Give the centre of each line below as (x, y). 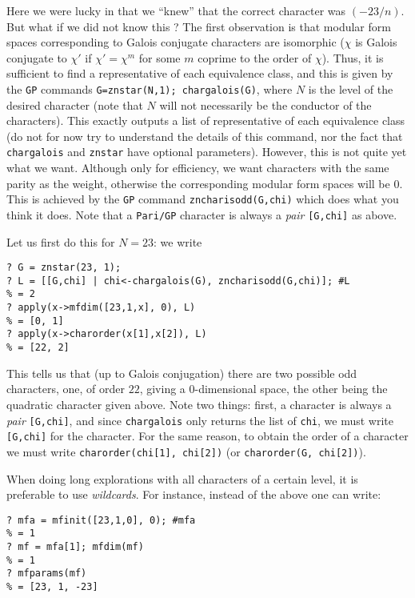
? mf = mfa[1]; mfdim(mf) (75, 547)
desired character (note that (75, 104)
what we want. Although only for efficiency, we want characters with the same (198, 168)
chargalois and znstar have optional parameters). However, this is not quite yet (207, 152)
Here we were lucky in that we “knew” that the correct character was (176, 10)
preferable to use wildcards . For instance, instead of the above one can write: (194, 494)
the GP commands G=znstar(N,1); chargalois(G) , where (150, 88)
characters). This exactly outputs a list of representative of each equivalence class (206, 120)
